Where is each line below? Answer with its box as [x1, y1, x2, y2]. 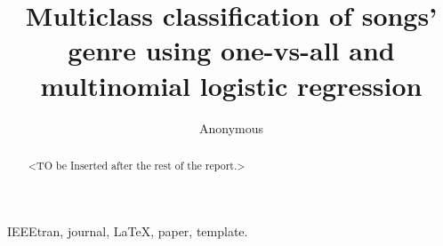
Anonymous [198, 118, 264, 137]
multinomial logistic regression [40, 67, 423, 103]
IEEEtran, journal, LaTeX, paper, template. [7, 221, 248, 240]
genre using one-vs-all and [68, 32, 395, 68]
